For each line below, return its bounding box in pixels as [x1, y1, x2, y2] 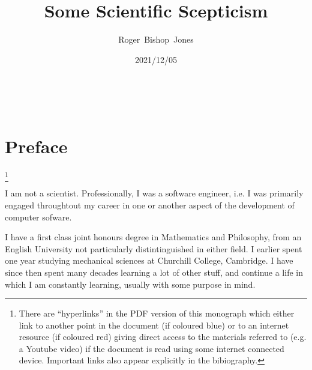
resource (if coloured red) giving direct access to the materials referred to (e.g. [19, 330, 307, 343]
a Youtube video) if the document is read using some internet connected [19, 342, 284, 354]
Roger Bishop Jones [118, 33, 194, 46]
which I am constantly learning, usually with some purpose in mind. [5, 277, 256, 290]
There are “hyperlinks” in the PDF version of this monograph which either [19, 307, 295, 320]
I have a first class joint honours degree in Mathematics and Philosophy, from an [5, 231, 302, 243]
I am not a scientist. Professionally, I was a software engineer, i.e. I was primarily [5, 187, 304, 199]
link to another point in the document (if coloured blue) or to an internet [19, 318, 289, 331]
